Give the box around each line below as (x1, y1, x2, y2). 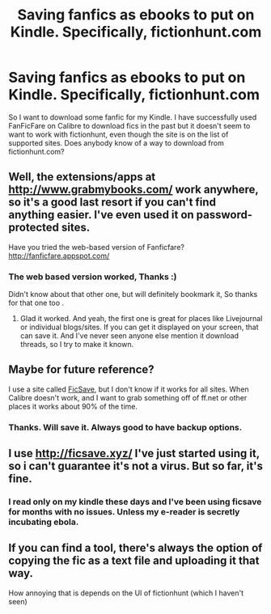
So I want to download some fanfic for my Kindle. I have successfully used (8, 112, 257, 122)
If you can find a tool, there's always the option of (8, 541, 263, 555)
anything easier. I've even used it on (8, 208, 194, 222)
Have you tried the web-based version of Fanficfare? (8, 242, 184, 252)
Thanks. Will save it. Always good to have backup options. (8, 421, 243, 433)
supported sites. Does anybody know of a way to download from (8, 138, 224, 147)
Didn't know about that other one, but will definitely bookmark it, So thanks (8, 290, 258, 299)
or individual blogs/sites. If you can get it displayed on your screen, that (19, 322, 259, 332)
